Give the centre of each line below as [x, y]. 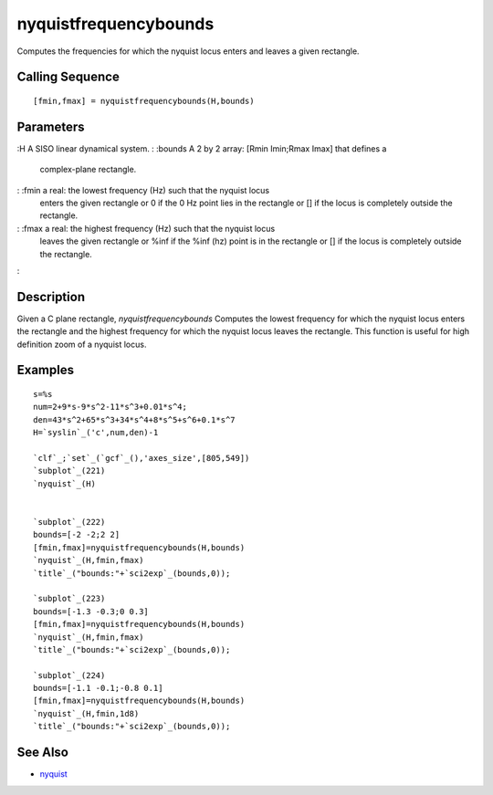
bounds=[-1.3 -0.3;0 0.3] [91, 611]
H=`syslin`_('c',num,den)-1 [96, 433]
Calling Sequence [68, 77]
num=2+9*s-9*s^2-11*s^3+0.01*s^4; [110, 407]
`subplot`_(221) [69, 471]
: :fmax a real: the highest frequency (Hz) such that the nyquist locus [146, 228]
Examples [46, 370]
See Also [42, 753]
